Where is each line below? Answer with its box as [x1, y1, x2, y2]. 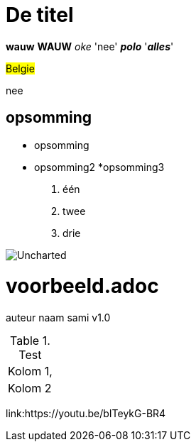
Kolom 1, [8, 364, 53, 379]
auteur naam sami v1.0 [6, 311, 111, 324]
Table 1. [10, 333, 50, 348]
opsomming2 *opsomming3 [34, 160, 165, 173]
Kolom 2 [8, 381, 52, 396]
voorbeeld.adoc [6, 274, 159, 299]
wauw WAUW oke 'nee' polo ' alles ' [6, 40, 174, 53]
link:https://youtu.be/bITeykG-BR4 [6, 407, 166, 420]
